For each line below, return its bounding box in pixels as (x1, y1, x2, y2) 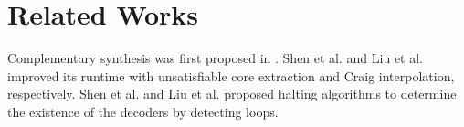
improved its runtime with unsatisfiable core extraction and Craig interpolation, (7, 66, 455, 85)
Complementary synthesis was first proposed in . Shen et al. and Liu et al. (7, 48, 424, 68)
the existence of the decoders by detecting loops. (7, 101, 279, 121)
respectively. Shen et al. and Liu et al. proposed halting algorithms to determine (7, 84, 457, 103)
